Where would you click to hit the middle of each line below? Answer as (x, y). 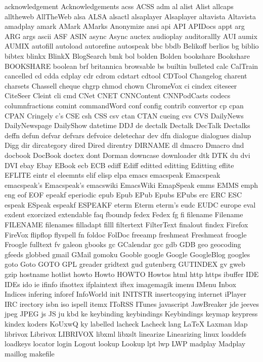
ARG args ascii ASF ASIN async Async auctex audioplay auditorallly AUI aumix (131, 36)
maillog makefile (30, 353)
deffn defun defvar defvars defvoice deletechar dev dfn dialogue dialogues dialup (128, 135)
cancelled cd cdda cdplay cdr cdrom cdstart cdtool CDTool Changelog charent (126, 76)
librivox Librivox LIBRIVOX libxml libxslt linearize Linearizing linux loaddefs (126, 333)
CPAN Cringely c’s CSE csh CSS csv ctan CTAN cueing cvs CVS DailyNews (124, 115)
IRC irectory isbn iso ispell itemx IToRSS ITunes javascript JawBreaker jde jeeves (132, 304)
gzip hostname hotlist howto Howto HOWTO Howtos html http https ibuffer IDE (132, 274)
